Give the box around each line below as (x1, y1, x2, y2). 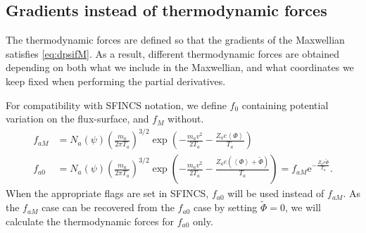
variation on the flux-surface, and (6, 111, 149, 126)
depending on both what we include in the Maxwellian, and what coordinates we (6, 60, 354, 75)
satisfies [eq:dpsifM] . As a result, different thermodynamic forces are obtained (6, 46, 340, 61)
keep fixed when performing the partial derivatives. (6, 73, 226, 88)
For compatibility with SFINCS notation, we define (6, 97, 227, 112)
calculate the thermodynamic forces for (6, 213, 174, 228)
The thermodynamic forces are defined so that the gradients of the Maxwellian (6, 32, 345, 47)
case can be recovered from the (42, 200, 175, 215)
